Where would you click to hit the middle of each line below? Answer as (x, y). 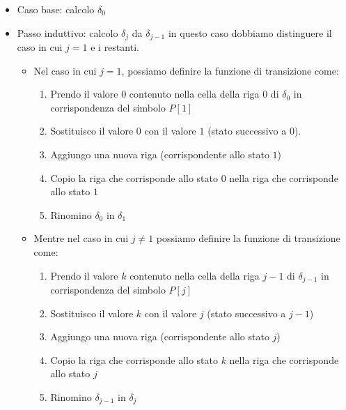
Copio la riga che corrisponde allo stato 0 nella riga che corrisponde (194, 177)
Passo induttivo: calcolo (68, 32)
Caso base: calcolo (56, 9)
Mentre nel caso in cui (81, 238)
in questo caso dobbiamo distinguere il (250, 32)
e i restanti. (115, 47)
